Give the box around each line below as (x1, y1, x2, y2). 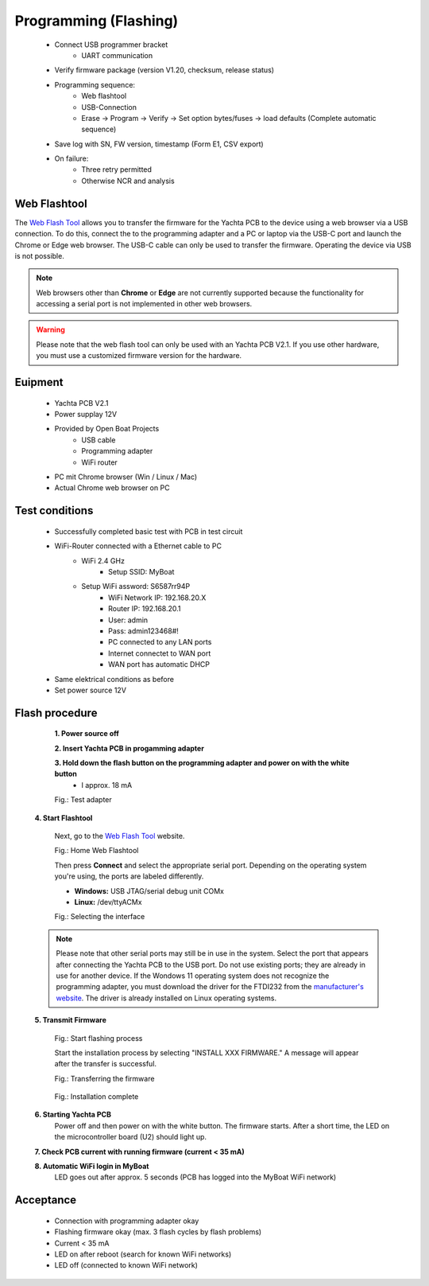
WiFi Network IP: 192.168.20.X (108, 593, 207, 602)
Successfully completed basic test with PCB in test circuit (54, 526, 243, 536)
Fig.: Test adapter (54, 795, 113, 805)
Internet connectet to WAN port (108, 649, 211, 658)
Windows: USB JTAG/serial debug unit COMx (74, 886, 224, 895)
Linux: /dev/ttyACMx (74, 897, 142, 906)
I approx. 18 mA (81, 780, 133, 789)
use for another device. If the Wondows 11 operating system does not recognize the (56, 971, 330, 980)
